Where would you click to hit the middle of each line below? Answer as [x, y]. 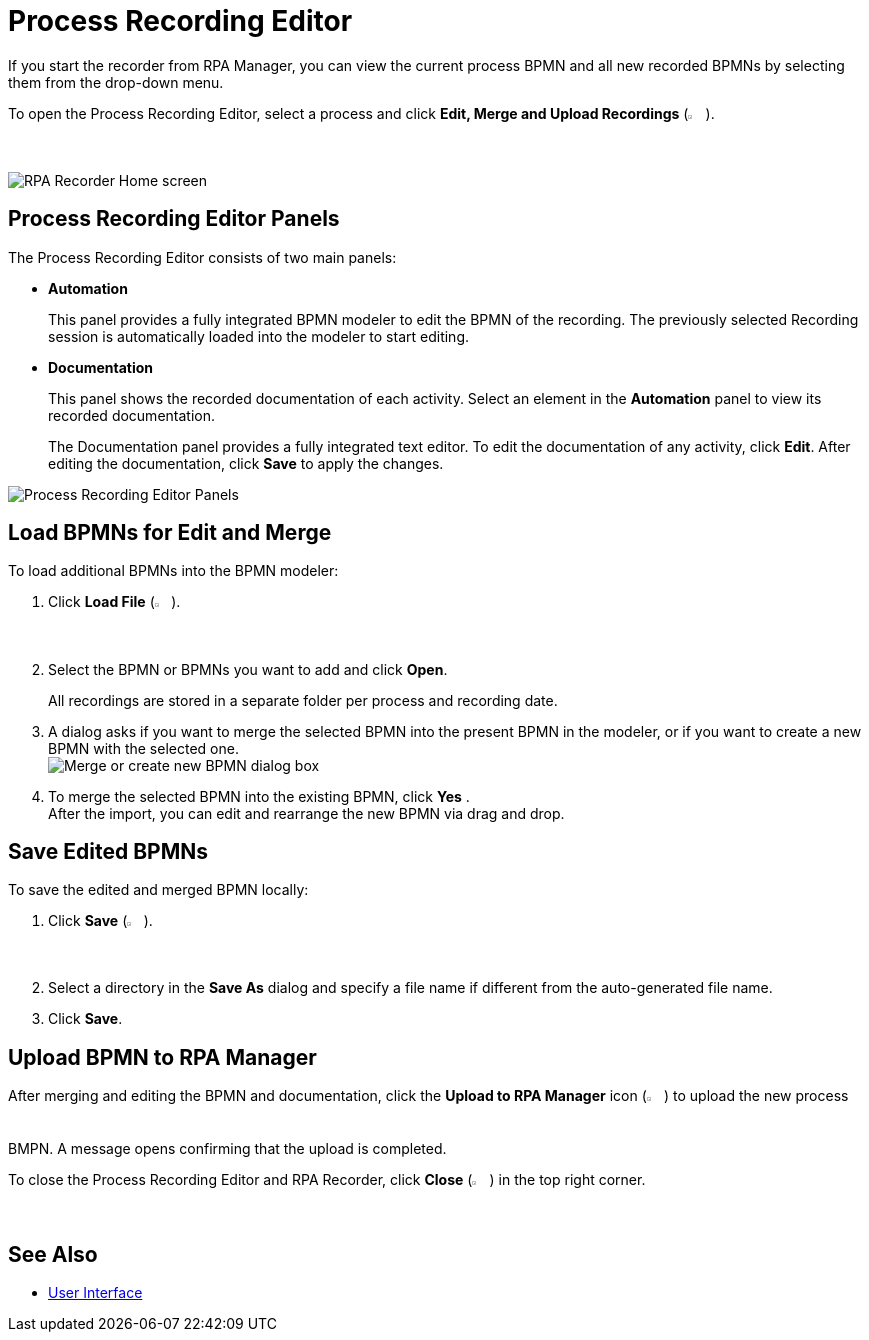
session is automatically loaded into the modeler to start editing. [259, 336]
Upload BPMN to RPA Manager [162, 1057]
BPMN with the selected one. [143, 748]
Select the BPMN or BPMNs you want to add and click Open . [248, 669]
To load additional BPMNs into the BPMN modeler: [173, 571]
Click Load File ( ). [114, 602]
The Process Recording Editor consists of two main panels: [202, 257]
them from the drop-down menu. [116, 82]
